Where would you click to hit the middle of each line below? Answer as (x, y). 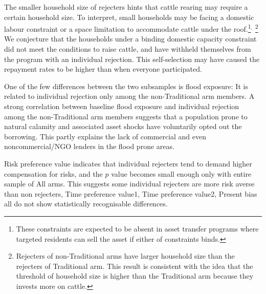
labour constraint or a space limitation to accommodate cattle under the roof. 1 (128, 28)
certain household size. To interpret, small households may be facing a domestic (129, 17)
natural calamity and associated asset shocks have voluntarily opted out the (123, 126)
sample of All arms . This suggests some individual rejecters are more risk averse (129, 184)
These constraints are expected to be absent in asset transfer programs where (137, 228)
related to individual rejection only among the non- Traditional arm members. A (129, 96)
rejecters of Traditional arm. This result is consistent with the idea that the (135, 266)
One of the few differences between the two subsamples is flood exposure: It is (126, 86)
